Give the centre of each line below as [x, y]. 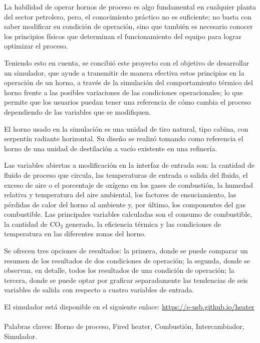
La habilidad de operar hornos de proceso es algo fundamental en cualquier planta [130, 7]
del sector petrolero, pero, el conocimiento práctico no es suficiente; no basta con [128, 16]
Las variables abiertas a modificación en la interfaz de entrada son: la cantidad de [129, 165]
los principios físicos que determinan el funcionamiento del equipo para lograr [123, 36]
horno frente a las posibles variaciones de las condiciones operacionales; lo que [123, 92]
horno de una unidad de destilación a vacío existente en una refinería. [111, 148]
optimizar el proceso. [36, 46]
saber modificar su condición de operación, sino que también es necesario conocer [128, 26]
